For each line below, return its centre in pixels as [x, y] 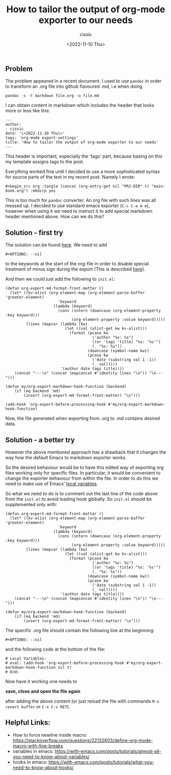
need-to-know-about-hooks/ [43, 767]
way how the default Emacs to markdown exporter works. [66, 457]
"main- [158, 186]
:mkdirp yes [43, 191]
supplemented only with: [31, 504]
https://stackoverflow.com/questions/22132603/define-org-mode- [83, 740]
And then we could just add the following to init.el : [60, 279]
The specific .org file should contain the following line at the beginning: [80, 630]
